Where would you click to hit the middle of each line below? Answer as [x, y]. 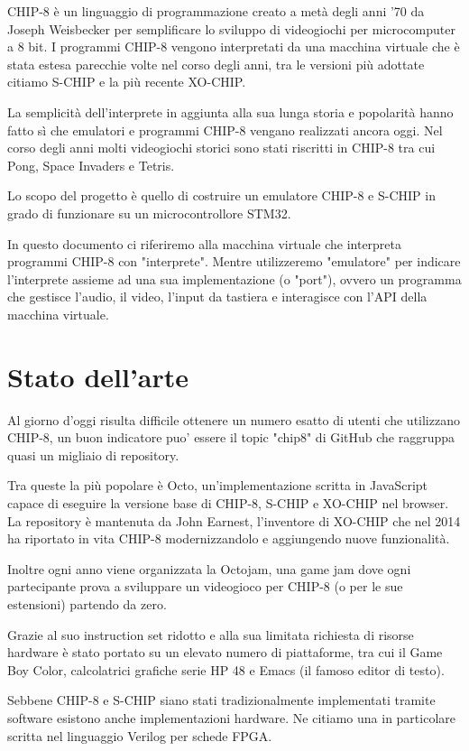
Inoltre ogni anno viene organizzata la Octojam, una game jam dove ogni [209, 568]
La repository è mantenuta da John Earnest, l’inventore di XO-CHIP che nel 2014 [234, 520]
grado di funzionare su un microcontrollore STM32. [149, 213]
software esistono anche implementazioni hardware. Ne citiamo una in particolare [232, 717]
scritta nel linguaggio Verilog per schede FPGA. [140, 735]
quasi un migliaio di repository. [93, 454]
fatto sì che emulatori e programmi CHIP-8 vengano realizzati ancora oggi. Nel [225, 130]
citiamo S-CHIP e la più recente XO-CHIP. [127, 82]
